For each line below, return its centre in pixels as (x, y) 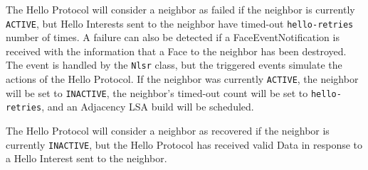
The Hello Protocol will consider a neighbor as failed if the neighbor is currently (180, 9)
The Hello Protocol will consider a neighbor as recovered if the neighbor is (168, 131)
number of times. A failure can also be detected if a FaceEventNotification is (173, 37)
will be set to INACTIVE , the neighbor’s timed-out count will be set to (157, 92)
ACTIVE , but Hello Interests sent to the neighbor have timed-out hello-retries (180, 23)
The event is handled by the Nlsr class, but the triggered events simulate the (174, 65)
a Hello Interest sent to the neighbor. (86, 158)
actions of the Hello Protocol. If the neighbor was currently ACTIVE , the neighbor (182, 79)
